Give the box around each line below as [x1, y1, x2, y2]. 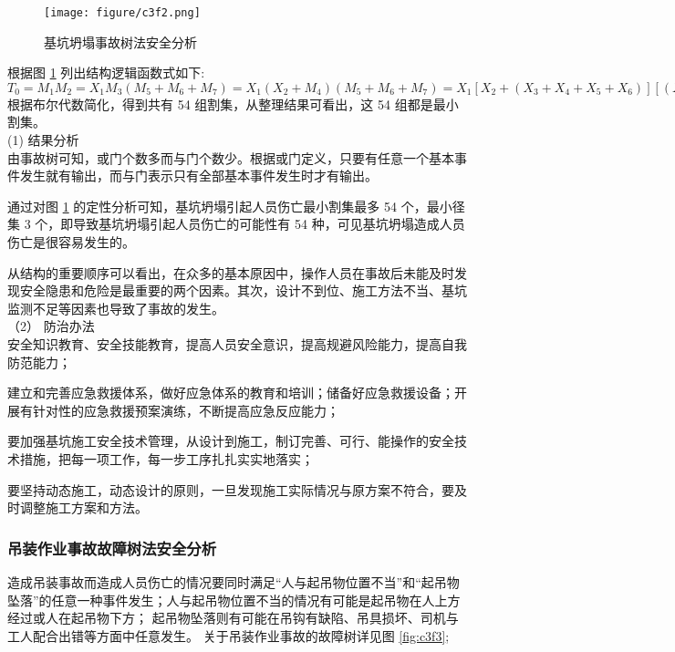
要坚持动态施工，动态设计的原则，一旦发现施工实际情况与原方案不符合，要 [7, 480, 454, 499]
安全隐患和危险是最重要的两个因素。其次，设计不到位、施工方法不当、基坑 [19, 281, 467, 300]
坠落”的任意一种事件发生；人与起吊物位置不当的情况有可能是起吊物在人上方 [7, 590, 461, 609]
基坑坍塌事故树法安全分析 [44, 32, 197, 51]
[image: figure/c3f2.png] [44, 6, 201, 19]
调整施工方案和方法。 [19, 498, 148, 517]
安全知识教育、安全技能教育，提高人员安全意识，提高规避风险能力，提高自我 [7, 334, 467, 353]
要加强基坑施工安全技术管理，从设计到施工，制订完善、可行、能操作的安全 [7, 431, 454, 450]
